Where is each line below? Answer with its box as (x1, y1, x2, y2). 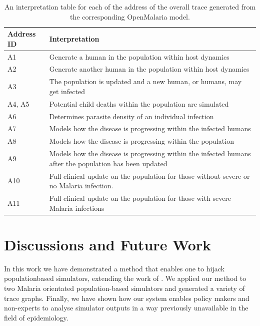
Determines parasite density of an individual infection (49, 111, 214, 121)
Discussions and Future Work (4, 234, 211, 254)
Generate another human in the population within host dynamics (49, 64, 249, 74)
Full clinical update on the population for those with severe (49, 193, 231, 203)
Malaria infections (49, 202, 104, 213)
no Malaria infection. (49, 180, 113, 191)
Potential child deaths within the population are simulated (49, 98, 229, 109)
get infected (49, 86, 85, 96)
